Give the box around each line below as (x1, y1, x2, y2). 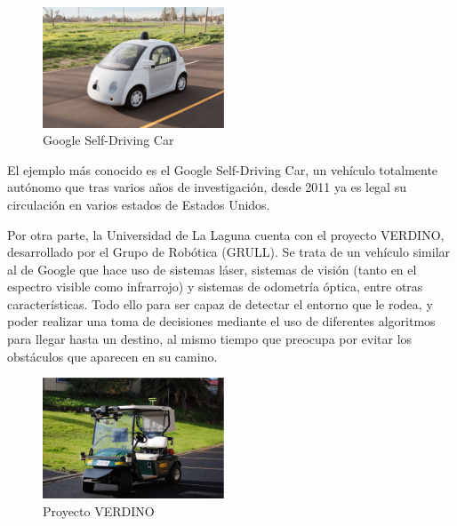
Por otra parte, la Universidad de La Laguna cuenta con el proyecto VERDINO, (7, 225, 445, 243)
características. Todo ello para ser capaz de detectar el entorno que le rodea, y (7, 294, 433, 313)
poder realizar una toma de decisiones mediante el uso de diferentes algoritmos (7, 312, 436, 331)
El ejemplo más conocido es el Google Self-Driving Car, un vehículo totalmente (7, 160, 438, 179)
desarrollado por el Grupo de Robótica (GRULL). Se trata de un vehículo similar (7, 243, 451, 261)
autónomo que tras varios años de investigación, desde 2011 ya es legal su (7, 178, 406, 196)
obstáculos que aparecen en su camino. (7, 347, 218, 365)
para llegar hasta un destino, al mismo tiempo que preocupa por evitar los (7, 330, 413, 348)
